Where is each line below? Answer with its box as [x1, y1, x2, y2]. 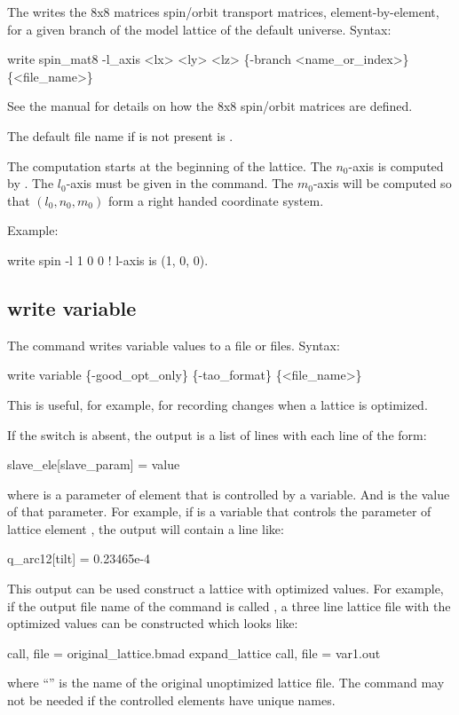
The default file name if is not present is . [7, 126, 233, 145]
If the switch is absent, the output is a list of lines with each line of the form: [7, 425, 427, 444]
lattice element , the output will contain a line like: [7, 519, 284, 538]
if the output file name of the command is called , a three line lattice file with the [7, 596, 451, 615]
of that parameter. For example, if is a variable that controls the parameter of [7, 502, 431, 521]
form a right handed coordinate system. [107, 191, 324, 209]
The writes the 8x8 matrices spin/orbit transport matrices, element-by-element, [7, 3, 439, 20]
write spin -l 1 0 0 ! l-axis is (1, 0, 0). [7, 250, 209, 269]
